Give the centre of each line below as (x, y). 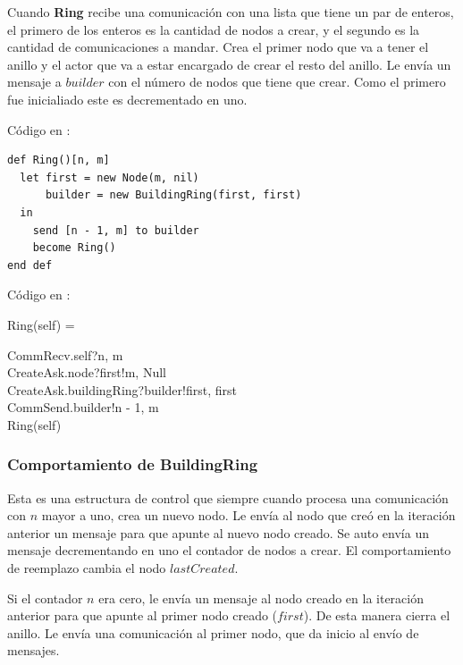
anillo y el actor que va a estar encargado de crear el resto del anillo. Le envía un (229, 64)
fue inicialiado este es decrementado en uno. (127, 99)
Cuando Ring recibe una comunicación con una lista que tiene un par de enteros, (231, 12)
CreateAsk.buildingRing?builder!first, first (122, 389)
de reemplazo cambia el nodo (87, 568)
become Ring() (74, 248)
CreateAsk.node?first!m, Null (87, 372)
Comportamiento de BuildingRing (133, 464)
